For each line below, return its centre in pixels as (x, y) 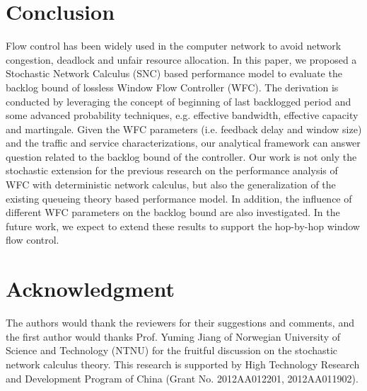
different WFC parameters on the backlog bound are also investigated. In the (173, 212)
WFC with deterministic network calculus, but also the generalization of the (171, 185)
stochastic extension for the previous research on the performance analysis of (172, 170)
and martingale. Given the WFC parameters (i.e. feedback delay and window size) (184, 129)
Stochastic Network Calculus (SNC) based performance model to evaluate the (174, 73)
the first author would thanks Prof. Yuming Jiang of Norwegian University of (173, 336)
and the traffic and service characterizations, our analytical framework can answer (183, 143)
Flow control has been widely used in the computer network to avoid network (174, 46)
